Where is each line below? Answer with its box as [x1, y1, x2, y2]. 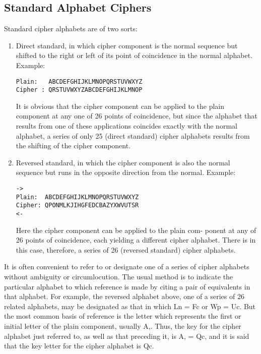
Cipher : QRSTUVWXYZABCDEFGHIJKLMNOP [16, 86, 143, 94]
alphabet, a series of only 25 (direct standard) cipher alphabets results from [16, 130, 250, 141]
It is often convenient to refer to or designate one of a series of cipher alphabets [4, 261, 249, 272]
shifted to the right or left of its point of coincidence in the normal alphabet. [16, 50, 253, 61]
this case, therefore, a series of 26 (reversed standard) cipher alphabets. [16, 244, 236, 255]
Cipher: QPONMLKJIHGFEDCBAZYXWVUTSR [16, 202, 139, 209]
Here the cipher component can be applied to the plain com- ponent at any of [16, 224, 256, 235]
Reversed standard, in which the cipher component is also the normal [16, 157, 230, 167]
